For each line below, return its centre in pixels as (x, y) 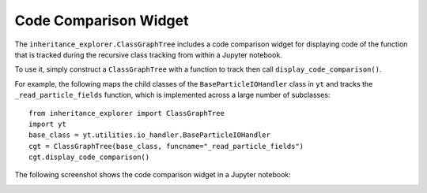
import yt (47, 124)
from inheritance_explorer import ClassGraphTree (127, 113)
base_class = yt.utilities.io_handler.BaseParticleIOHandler (149, 135)
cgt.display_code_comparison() (89, 157)
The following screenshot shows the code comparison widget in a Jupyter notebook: (153, 175)
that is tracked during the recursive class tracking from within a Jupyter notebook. (148, 54)
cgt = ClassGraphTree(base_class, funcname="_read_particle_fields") (166, 146)
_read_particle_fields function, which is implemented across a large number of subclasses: (172, 95)
